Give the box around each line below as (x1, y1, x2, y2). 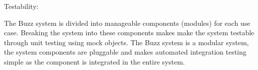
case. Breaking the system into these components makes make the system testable (4, 27, 255, 38)
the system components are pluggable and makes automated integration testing (4, 47, 247, 57)
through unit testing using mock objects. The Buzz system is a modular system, (4, 37, 249, 47)
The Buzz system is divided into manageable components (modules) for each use (4, 17, 251, 28)
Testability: (4, 1, 38, 11)
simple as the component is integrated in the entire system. (4, 56, 185, 67)
